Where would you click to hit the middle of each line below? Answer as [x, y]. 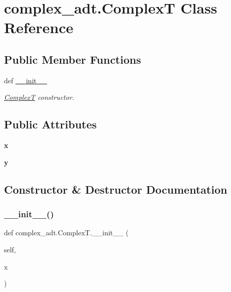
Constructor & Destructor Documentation [116, 189]
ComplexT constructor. [39, 97]
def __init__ [25, 80]
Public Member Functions [72, 59]
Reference [39, 27]
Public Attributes [50, 124]
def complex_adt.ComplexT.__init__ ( [66, 233]
